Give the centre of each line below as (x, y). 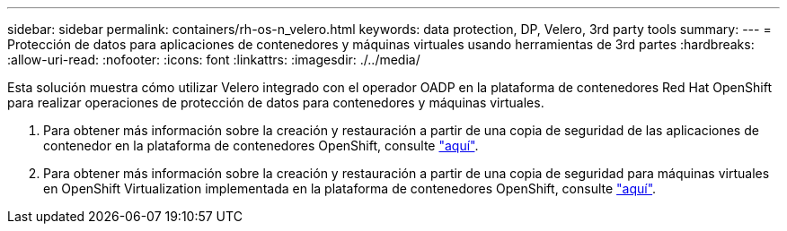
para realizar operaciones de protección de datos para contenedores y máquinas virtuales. (276, 103)
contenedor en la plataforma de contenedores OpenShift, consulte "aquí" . (261, 145)
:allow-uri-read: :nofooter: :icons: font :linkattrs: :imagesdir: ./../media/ (214, 60)
